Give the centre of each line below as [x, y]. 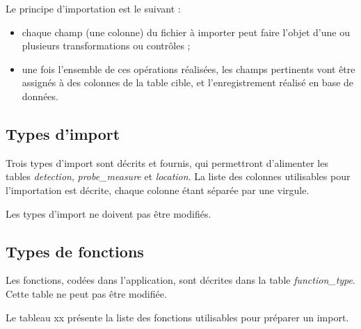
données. [40, 96]
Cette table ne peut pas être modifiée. [86, 293]
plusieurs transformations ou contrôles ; [106, 46]
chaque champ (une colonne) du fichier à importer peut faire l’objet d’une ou [186, 32]
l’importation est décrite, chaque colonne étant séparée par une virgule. [158, 190]
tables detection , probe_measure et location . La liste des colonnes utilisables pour [178, 176]
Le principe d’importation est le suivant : [93, 8]
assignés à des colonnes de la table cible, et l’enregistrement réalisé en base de [188, 82]
